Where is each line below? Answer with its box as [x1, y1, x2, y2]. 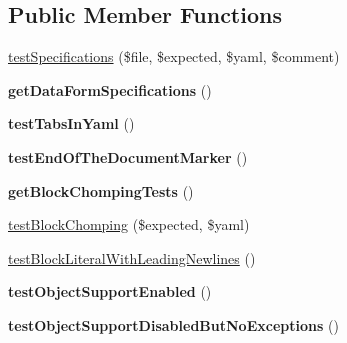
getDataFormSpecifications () [8, 79, 212, 100]
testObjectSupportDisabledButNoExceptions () [8, 314, 339, 335]
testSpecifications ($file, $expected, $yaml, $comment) [8, 46, 340, 67]
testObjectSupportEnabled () [8, 281, 212, 302]
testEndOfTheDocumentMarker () [8, 146, 248, 167]
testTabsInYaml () [8, 113, 135, 134]
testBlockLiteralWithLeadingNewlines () [8, 247, 256, 268]
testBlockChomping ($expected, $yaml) [8, 214, 250, 235]
